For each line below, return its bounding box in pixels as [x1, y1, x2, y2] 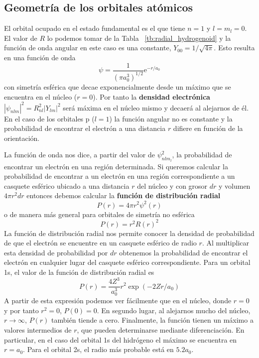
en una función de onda [4, 52, 76, 62]
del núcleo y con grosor [137, 180, 208, 191]
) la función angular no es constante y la [109, 113, 233, 123]
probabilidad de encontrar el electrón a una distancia [4, 123, 166, 133]
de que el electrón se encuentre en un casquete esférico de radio [4, 238, 197, 248]
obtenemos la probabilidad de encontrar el [119, 247, 248, 257]
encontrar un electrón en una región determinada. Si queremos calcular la [4, 161, 228, 171]
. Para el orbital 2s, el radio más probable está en [23, 344, 174, 355]
